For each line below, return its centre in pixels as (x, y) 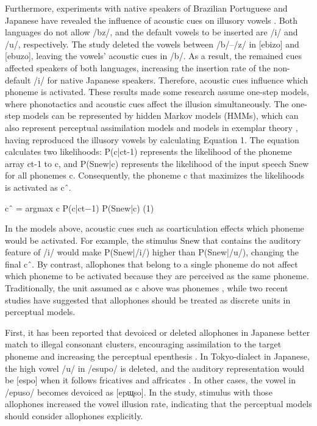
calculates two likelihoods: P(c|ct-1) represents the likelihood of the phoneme (148, 151)
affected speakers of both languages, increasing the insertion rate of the (138, 67)
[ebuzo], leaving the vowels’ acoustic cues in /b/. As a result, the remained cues (153, 56)
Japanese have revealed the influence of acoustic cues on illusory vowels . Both (151, 20)
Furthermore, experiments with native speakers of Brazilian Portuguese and (146, 8)
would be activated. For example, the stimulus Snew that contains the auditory (153, 240)
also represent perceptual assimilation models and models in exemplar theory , (151, 127)
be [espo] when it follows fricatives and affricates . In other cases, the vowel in (150, 380)
